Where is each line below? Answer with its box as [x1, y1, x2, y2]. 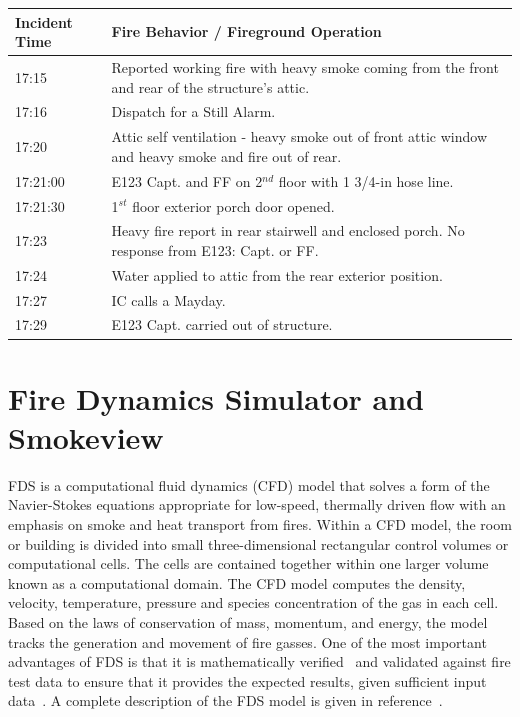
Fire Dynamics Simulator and [8, 377, 424, 418]
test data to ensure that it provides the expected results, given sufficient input [8, 670, 487, 691]
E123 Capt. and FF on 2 [111, 170, 263, 191]
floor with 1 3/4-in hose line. [278, 170, 454, 191]
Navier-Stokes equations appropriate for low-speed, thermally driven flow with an [8, 494, 506, 515]
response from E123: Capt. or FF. [111, 239, 319, 260]
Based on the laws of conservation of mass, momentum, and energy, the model [8, 612, 488, 633]
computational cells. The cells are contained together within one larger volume [8, 553, 489, 574]
